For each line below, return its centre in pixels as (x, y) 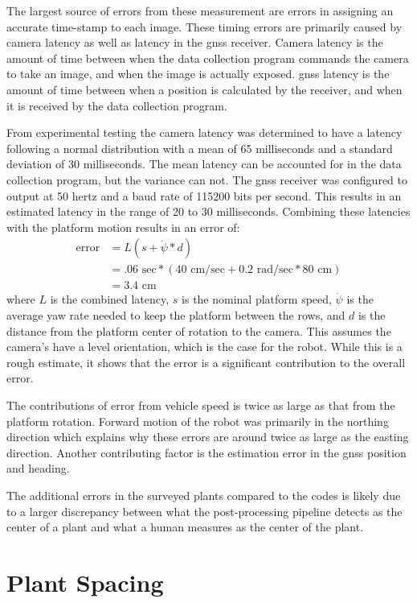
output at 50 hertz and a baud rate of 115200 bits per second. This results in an (204, 195)
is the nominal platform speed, (257, 299)
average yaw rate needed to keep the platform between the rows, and (176, 315)
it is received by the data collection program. (117, 105)
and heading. (38, 468)
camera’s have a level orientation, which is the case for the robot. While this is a (204, 347)
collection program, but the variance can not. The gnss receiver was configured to (207, 179)
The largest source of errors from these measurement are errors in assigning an (200, 10)
